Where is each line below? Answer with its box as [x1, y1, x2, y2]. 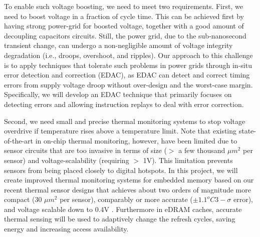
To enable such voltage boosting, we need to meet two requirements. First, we [4, 1, 243, 11]
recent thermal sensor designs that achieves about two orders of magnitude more [4, 184, 251, 194]
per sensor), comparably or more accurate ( [60, 194, 193, 204]
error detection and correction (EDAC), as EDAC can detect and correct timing [4, 69, 250, 80]
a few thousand [178, 145, 225, 155]
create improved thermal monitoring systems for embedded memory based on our [4, 174, 254, 185]
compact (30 [4, 194, 42, 204]
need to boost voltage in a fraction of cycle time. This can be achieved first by [4, 10, 244, 21]
